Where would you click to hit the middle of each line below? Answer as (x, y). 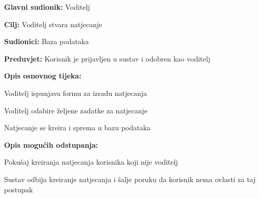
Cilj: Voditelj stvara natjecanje (53, 24)
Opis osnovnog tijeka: (43, 76)
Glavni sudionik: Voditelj (47, 7)
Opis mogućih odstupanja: (51, 144)
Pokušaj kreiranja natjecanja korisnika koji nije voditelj (91, 162)
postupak (19, 189)
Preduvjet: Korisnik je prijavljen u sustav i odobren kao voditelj (107, 58)
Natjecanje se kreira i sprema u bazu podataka (78, 127)
